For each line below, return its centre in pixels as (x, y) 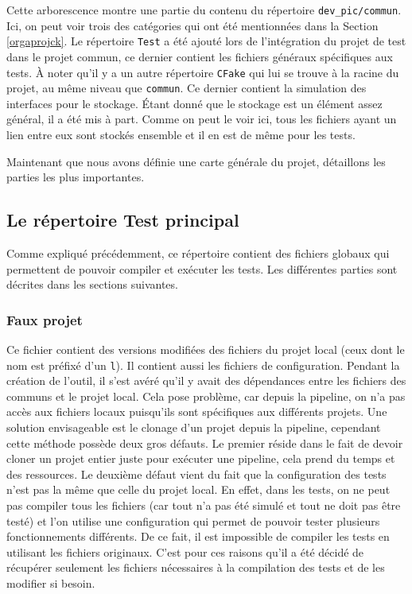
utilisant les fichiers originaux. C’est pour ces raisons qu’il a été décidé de (185, 551)
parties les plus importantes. (76, 177)
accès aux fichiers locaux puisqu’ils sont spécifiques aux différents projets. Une (197, 412)
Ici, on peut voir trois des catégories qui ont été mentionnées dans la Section (192, 25)
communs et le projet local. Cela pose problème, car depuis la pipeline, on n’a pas (206, 396)
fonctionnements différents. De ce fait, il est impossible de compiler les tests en (198, 536)
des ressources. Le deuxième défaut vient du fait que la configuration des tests (196, 474)
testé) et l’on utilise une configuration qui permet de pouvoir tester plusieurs (193, 520)
